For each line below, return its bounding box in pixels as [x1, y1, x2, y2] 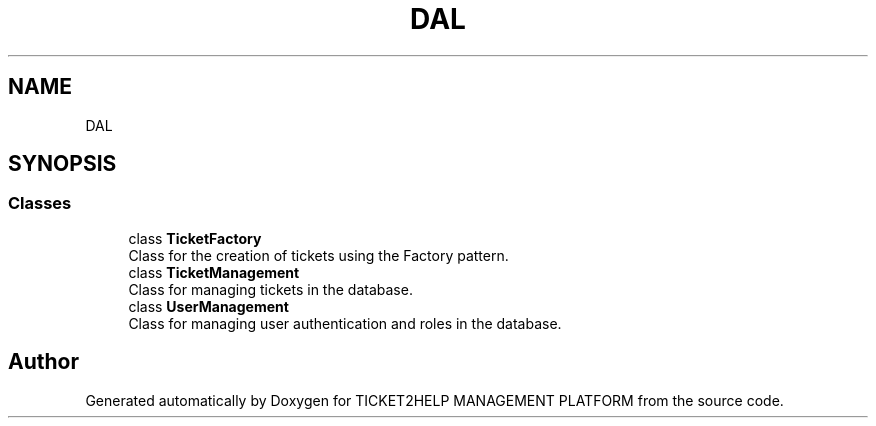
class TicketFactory [128, 229, 262, 247]
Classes [8, 193, 72, 214]
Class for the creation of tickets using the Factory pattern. [128, 246, 509, 264]
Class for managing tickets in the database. [128, 280, 413, 298]
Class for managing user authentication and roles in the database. [128, 314, 562, 332]
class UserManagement [128, 297, 289, 315]
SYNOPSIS [8, 151, 117, 177]
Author [8, 349, 79, 375]
